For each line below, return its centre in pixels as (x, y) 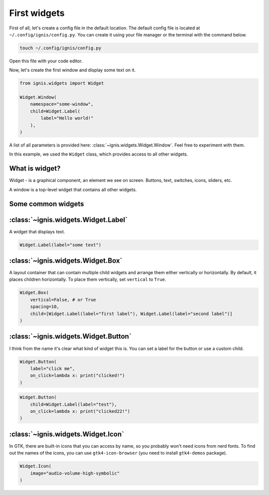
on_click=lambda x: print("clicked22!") (80, 412)
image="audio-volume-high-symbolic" (75, 473)
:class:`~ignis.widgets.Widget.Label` (68, 220)
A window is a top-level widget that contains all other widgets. (73, 189)
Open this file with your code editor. (46, 61)
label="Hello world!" (67, 118)
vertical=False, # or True (63, 300)
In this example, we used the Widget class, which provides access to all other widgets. (99, 154)
